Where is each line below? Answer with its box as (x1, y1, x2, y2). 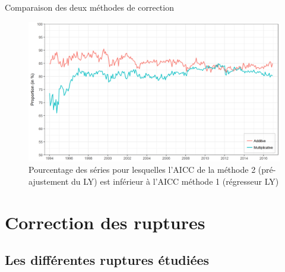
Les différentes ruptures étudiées (5, 251, 210, 269)
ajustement (28, 175, 69, 187)
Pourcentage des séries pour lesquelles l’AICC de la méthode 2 (28, 163, 256, 176)
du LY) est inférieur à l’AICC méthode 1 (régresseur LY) (71, 175, 279, 187)
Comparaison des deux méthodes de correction (5, 1, 174, 13)
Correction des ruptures (5, 210, 205, 234)
